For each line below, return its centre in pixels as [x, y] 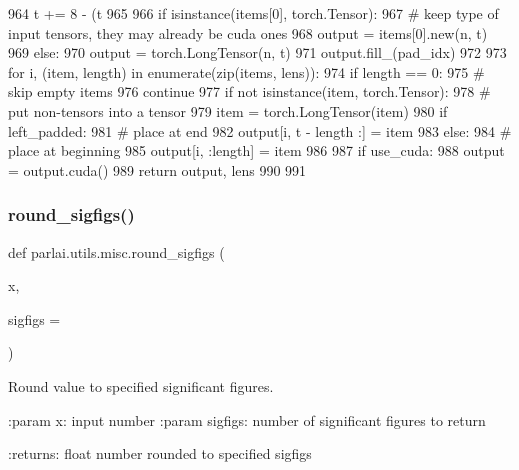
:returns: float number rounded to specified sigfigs [160, 453]
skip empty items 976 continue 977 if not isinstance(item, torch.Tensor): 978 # [249, 91]
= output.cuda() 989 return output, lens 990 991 [157, 169]
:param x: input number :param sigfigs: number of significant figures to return [247, 419]
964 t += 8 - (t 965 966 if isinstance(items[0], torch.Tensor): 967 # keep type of [253, 13]
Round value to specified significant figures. [141, 385]
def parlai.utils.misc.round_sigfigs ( [116, 251]
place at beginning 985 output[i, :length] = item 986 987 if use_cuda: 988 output [256, 150]
